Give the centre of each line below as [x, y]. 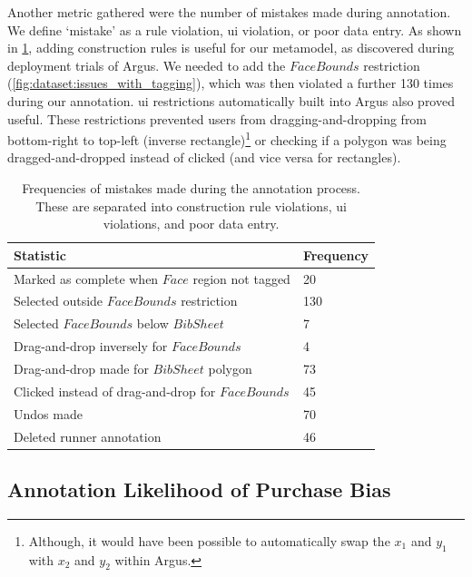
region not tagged [241, 278]
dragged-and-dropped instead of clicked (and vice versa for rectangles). [204, 157]
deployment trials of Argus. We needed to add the [147, 65]
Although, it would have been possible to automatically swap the [209, 540]
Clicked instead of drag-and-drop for [115, 391]
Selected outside [59, 301]
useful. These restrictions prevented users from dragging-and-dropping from [217, 118]
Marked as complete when [86, 278]
